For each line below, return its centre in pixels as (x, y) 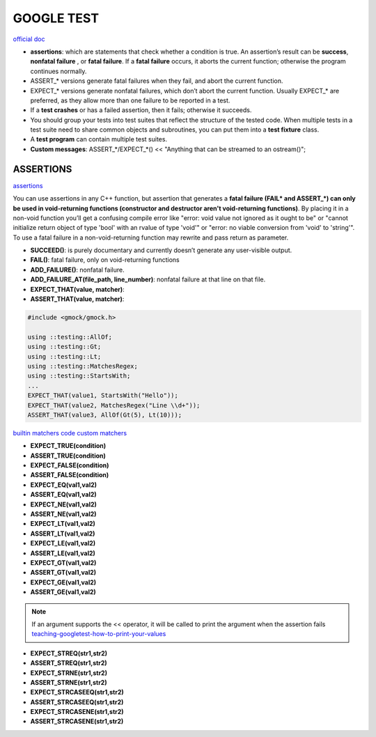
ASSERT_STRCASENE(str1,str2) (77, 722)
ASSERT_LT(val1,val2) (63, 534)
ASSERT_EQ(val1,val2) (63, 495)
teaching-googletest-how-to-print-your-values (99, 634)
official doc (29, 39)
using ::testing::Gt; (64, 347)
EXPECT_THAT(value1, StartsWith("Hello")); (103, 396)
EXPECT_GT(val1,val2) (63, 563)
